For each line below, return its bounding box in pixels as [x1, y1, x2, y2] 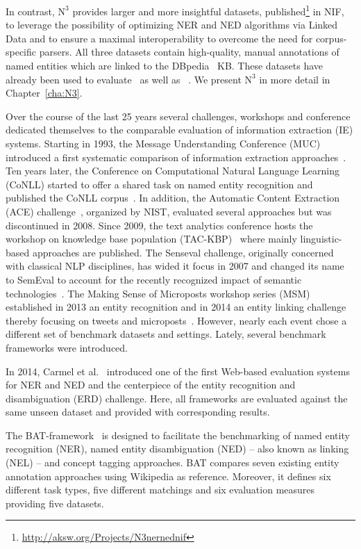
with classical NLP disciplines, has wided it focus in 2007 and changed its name [6, 259, 344, 273]
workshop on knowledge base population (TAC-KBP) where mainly [6, 231, 297, 246]
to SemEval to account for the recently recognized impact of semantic [6, 272, 302, 286]
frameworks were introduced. [6, 340, 128, 354]
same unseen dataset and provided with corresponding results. [6, 404, 270, 419]
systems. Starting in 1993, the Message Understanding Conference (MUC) [6, 136, 321, 150]
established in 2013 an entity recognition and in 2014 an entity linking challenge [6, 300, 346, 314]
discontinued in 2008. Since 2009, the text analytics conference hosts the [6, 218, 313, 232]
